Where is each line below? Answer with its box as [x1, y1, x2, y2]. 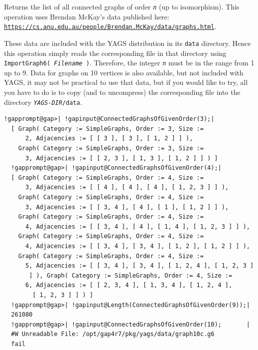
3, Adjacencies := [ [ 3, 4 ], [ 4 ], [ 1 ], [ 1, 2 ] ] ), [25, 203, 229, 211]
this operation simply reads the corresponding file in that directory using [4, 47, 227, 58]
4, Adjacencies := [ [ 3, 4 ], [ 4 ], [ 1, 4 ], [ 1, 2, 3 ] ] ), [25, 223, 250, 230]
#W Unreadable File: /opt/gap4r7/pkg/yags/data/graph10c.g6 [11, 331, 215, 338]
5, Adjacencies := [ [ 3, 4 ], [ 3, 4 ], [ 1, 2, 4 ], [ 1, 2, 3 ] [25, 262, 254, 270]
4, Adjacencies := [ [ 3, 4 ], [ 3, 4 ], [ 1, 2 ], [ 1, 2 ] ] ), [25, 242, 250, 250]
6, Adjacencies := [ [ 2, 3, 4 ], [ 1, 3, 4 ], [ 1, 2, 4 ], [25, 282, 233, 289]
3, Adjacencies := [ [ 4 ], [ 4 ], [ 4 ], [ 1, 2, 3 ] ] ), [25, 184, 229, 191]
